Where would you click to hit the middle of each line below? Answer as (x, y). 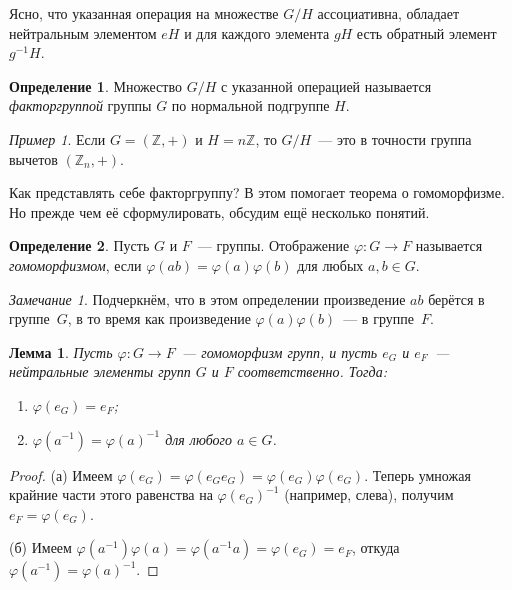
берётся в (456, 298)
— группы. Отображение (273, 245)
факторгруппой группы (80, 105)
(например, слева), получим (369, 494)
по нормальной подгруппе (250, 105)
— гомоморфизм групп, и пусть (279, 351)
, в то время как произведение (159, 318)
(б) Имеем (40, 547)
